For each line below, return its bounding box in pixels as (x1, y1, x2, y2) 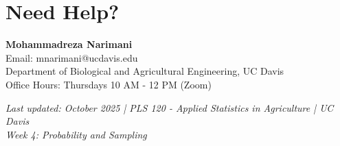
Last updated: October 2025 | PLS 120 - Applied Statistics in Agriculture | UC (5, 100, 334, 114)
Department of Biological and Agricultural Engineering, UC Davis (5, 64, 284, 78)
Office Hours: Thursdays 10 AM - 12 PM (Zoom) (5, 77, 212, 91)
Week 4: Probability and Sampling (5, 127, 147, 141)
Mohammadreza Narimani (5, 37, 133, 51)
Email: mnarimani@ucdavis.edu (5, 50, 138, 64)
